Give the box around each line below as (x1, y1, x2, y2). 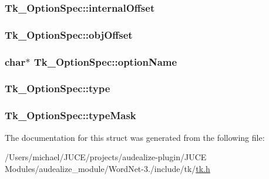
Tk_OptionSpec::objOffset (5, 27, 133, 42)
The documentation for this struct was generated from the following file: (5, 131, 265, 143)
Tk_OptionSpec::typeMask (5, 108, 136, 123)
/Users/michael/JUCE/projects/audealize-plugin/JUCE (5, 151, 207, 163)
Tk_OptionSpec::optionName (33, 54, 177, 69)
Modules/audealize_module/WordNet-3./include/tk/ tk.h (5, 162, 210, 174)
